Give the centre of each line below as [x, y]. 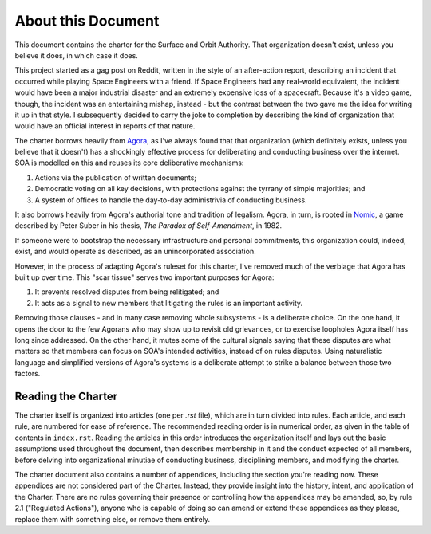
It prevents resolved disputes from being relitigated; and [127, 292]
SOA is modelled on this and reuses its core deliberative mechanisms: [129, 163]
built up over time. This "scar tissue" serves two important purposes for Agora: [144, 277]
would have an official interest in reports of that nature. [105, 126]
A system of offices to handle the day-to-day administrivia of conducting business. [171, 200]
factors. [28, 374]
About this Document [87, 21]
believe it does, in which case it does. [77, 55]
